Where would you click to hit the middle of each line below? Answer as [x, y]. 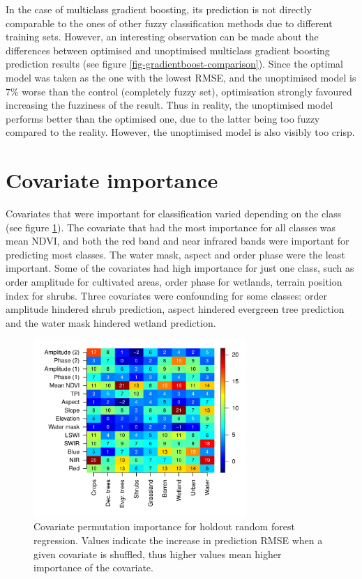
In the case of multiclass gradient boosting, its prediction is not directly [159, 9]
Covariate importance [112, 180]
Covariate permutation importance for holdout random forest [164, 526]
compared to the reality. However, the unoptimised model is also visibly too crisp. [180, 132]
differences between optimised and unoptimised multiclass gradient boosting [168, 50]
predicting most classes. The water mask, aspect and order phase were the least [175, 254]
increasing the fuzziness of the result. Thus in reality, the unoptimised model [169, 105]
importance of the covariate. [93, 568]
